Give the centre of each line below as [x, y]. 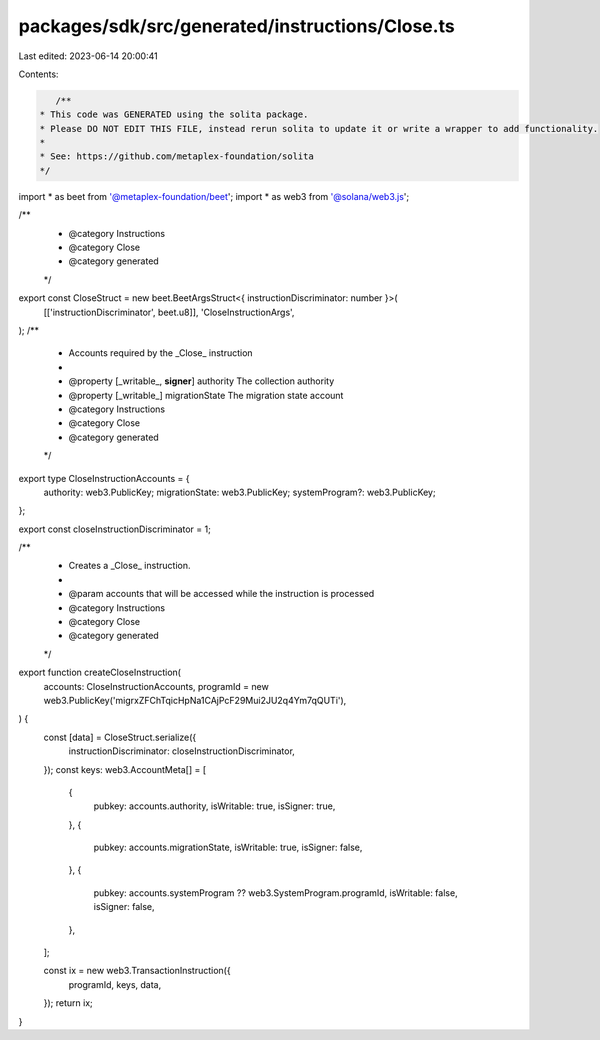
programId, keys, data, [115, 984]
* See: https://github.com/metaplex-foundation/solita [176, 156]
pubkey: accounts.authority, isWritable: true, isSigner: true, [214, 806]
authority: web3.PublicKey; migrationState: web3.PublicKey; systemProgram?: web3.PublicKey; [239, 492]
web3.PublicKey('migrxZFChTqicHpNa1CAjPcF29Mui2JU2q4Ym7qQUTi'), [195, 700]
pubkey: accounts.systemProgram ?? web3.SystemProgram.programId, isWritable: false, [276, 892]
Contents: [38, 74]
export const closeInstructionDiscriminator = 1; [115, 529]
